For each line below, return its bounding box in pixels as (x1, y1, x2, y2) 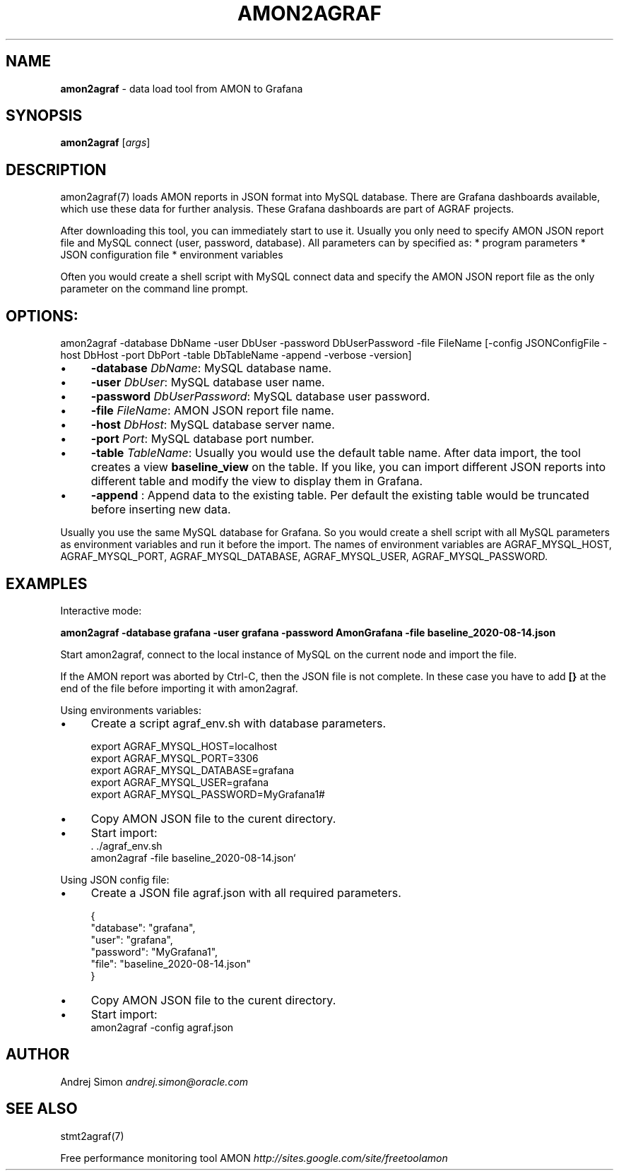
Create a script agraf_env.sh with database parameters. (90, 715, 387, 730)
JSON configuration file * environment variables (60, 249, 283, 261)
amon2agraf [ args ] (60, 136, 151, 149)
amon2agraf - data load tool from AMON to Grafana (60, 82, 303, 95)
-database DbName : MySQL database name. (90, 361, 332, 376)
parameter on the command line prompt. (60, 283, 249, 295)
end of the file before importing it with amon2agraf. (60, 682, 298, 694)
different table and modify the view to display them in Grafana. (90, 474, 423, 489)
